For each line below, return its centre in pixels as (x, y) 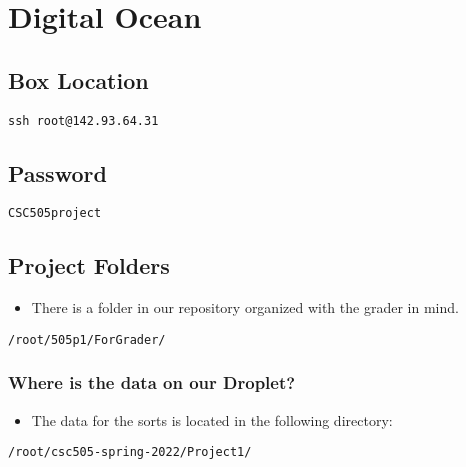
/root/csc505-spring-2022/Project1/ (130, 452)
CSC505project (55, 213)
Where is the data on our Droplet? (152, 382)
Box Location (78, 79)
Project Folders (89, 265)
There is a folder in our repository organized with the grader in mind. (245, 307)
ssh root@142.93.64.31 (83, 120)
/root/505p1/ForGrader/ (87, 339)
